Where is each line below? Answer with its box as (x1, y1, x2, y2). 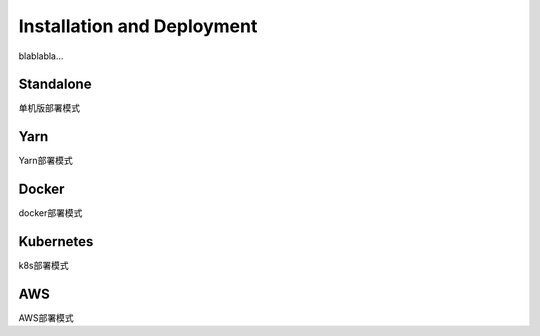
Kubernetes (18, 233, 94, 250)
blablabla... (18, 50, 64, 62)
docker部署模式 (18, 207, 83, 219)
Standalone (18, 76, 92, 93)
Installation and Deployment (18, 15, 258, 37)
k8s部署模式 (18, 260, 69, 272)
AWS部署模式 (18, 312, 74, 324)
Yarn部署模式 (18, 155, 74, 167)
